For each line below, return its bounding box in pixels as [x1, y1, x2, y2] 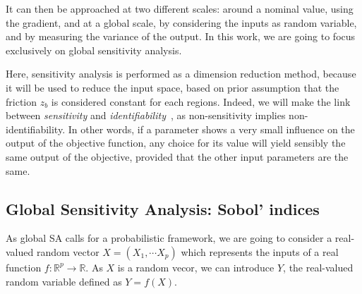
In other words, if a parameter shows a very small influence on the [68, 121, 355, 136]
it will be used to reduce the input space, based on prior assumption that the [6, 80, 339, 94]
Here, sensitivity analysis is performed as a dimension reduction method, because [6, 66, 356, 81]
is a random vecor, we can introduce [117, 259, 274, 274]
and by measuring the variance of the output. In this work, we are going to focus [6, 29, 356, 44]
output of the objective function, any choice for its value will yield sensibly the [6, 135, 346, 150]
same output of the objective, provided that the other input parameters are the [6, 149, 349, 164]
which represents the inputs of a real [181, 244, 339, 259]
